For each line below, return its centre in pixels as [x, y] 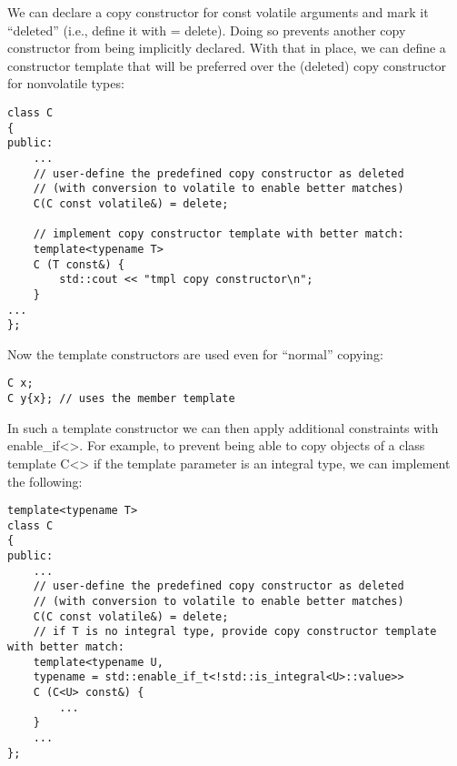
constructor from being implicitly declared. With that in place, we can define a [227, 48]
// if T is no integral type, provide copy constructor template [235, 632]
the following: [45, 481]
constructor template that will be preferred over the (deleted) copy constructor [227, 65]
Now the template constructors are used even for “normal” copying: [195, 353]
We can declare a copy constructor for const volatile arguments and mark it [218, 12]
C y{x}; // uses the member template [121, 399]
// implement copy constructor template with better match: [219, 234]
